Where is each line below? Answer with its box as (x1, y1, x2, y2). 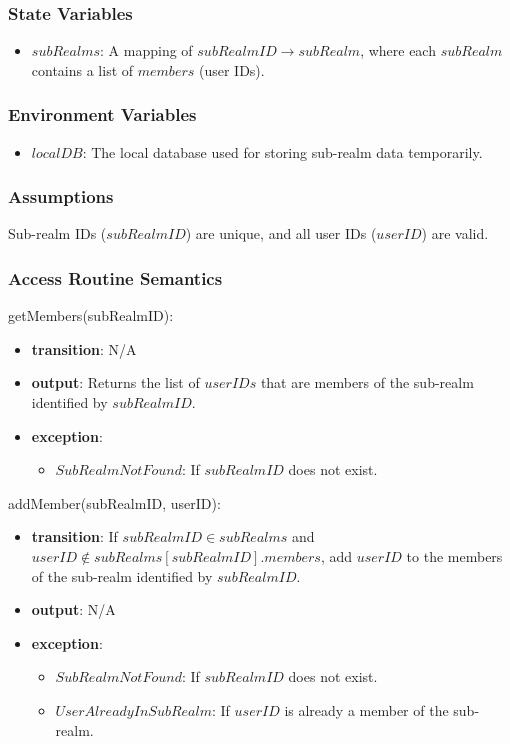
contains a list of (31, 59, 134, 80)
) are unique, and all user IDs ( (185, 223, 377, 244)
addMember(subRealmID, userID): (8, 492, 221, 513)
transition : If (31, 526, 118, 547)
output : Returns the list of (31, 372, 200, 393)
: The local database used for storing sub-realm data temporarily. (82, 141, 483, 162)
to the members (406, 546, 503, 566)
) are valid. (421, 223, 489, 244)
